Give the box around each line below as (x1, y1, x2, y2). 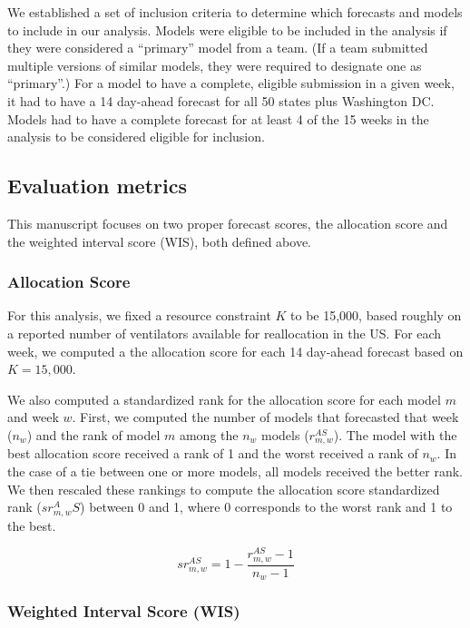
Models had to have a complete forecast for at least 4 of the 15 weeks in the (7, 109, 429, 128)
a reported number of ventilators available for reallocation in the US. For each (7, 323, 442, 342)
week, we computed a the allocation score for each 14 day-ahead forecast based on (7, 341, 464, 360)
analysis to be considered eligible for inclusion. (7, 127, 265, 146)
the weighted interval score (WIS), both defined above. (7, 231, 311, 250)
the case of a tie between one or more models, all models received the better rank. (7, 461, 464, 480)
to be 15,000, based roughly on (290, 306, 462, 325)
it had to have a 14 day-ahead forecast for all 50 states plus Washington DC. (7, 91, 435, 110)
